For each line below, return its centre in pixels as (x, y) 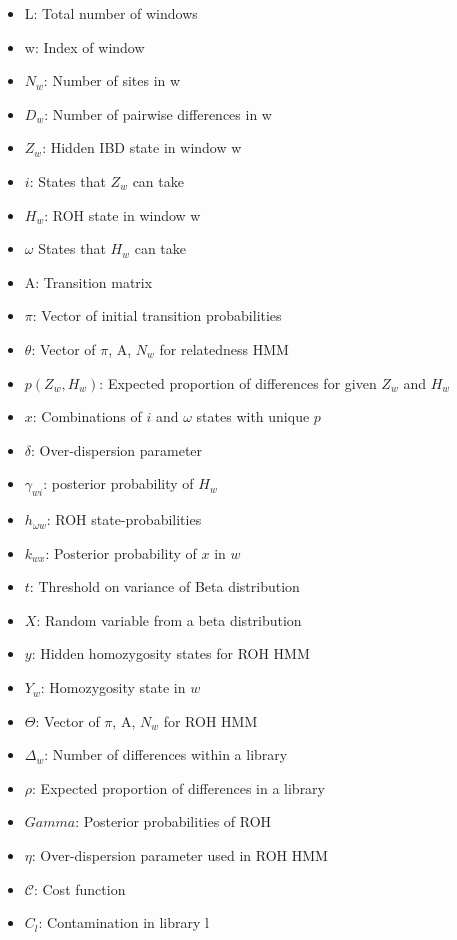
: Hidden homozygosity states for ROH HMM (170, 653)
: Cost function (79, 888)
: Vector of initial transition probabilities (157, 315)
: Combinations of (87, 416)
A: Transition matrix (88, 281)
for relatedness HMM (224, 348)
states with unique (253, 416)
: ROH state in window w (122, 214)
